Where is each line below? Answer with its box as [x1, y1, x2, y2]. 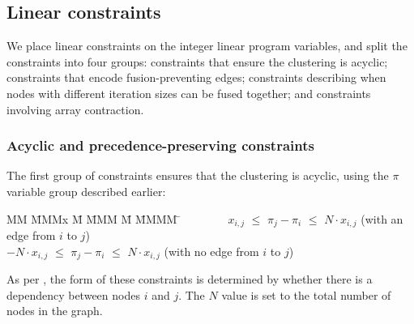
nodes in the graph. [6, 302, 103, 319]
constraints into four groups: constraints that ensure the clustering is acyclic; [6, 53, 388, 70]
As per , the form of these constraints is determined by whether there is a [6, 271, 373, 288]
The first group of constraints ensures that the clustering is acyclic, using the [6, 167, 389, 184]
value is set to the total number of [221, 286, 391, 303]
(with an [361, 210, 403, 227]
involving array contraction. [6, 100, 144, 117]
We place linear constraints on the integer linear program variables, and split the [6, 37, 408, 54]
